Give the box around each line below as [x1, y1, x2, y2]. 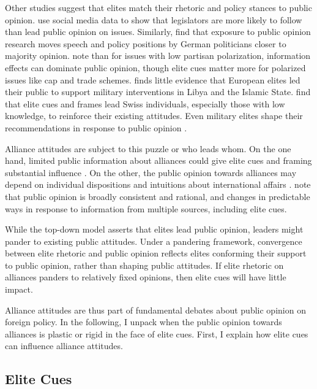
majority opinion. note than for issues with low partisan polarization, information [5, 49, 311, 62]
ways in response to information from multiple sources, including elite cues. [5, 202, 287, 215]
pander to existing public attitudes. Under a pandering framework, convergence [5, 234, 302, 247]
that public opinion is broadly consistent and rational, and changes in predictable [5, 190, 310, 202]
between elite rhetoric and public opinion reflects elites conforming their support [5, 247, 307, 260]
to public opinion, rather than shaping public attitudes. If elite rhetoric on [5, 258, 284, 271]
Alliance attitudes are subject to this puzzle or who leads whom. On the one [5, 142, 291, 155]
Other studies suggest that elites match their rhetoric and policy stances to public [5, 1, 312, 13]
